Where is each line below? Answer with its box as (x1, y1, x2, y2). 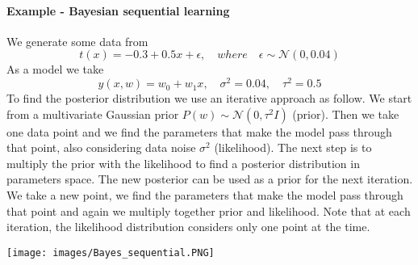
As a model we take (6, 61, 104, 78)
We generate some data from (6, 32, 148, 49)
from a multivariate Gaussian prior (6, 105, 179, 122)
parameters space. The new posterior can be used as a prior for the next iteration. (6, 170, 413, 187)
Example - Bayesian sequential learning (6, 2, 230, 19)
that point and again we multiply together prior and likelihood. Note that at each (6, 202, 411, 219)
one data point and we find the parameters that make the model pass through (6, 123, 392, 140)
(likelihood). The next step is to (214, 139, 372, 156)
